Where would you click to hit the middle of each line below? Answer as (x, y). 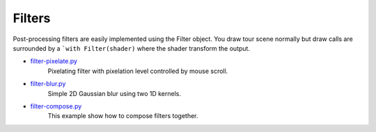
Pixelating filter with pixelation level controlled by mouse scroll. (138, 71)
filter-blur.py (48, 84)
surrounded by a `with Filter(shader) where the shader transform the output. (132, 48)
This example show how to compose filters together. (123, 116)
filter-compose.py (56, 106)
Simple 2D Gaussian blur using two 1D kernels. (114, 93)
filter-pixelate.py (54, 61)
